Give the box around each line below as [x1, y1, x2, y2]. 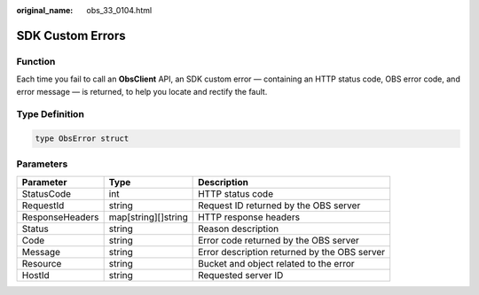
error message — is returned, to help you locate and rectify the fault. [16, 86, 268, 97]
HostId [21, 268, 50, 281]
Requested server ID [198, 268, 284, 281]
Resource [21, 257, 62, 269]
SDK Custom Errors [16, 27, 126, 43]
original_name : [16, 5, 74, 15]
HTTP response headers [198, 211, 301, 223]
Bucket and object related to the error [198, 257, 355, 269]
